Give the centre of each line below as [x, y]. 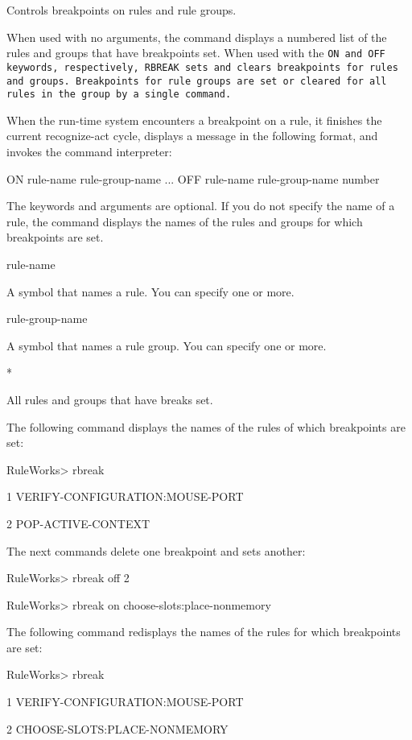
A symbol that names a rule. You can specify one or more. [150, 291]
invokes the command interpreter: [89, 151]
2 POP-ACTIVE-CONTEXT [78, 523]
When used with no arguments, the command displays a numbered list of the [197, 37]
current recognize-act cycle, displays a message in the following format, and [192, 136]
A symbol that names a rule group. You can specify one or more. [167, 345]
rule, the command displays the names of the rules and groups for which [185, 221]
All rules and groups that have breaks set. [110, 399]
